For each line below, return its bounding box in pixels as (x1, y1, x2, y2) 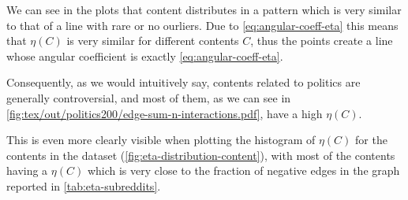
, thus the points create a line (250, 32, 393, 49)
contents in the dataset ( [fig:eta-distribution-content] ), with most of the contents (6, 146, 395, 163)
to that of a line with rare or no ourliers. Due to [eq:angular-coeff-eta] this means (6, 17, 399, 33)
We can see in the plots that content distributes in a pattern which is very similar (6, 2, 402, 17)
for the (355, 131, 387, 148)
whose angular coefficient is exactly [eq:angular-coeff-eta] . (6, 47, 283, 64)
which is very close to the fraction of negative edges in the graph (87, 162, 400, 179)
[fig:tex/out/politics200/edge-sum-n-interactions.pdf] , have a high (6, 105, 323, 121)
